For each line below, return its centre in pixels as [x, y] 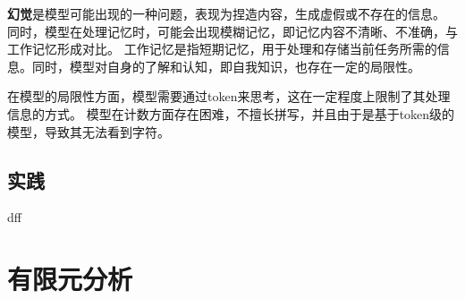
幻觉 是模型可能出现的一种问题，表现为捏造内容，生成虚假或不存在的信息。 [226, 13]
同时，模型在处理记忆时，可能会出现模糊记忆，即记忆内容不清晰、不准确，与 [232, 31]
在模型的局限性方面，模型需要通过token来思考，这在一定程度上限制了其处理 [229, 96]
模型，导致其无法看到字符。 [89, 131]
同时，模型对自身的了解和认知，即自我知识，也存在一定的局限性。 [226, 66]
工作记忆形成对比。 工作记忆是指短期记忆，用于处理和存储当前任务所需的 [222, 49]
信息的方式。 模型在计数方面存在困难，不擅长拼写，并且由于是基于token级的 [231, 113]
